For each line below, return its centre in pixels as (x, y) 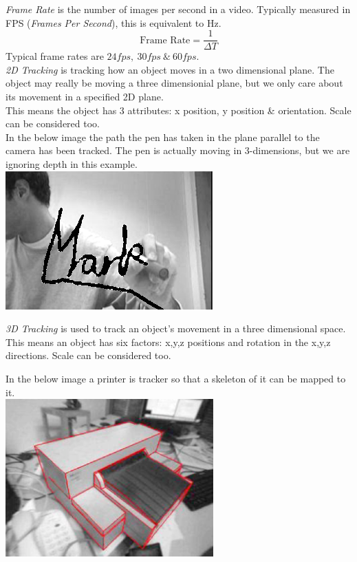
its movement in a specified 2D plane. (85, 97)
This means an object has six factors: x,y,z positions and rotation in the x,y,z (168, 342)
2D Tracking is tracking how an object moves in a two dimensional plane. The (170, 69)
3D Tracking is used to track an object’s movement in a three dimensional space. (176, 328)
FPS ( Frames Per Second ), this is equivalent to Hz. (113, 22)
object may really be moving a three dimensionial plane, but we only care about (174, 83)
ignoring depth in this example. (72, 164)
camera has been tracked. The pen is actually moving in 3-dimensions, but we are (178, 150)
